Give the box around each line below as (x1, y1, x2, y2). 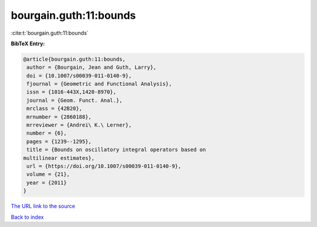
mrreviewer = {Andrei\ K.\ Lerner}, (26, 122, 132, 129)
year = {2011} (26, 179, 67, 186)
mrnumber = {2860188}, (26, 113, 92, 120)
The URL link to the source (11, 203, 76, 210)
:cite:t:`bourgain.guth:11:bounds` (11, 29, 89, 36)
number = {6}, (26, 130, 67, 136)
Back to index (11, 213, 44, 221)
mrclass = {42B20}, (26, 105, 82, 112)
